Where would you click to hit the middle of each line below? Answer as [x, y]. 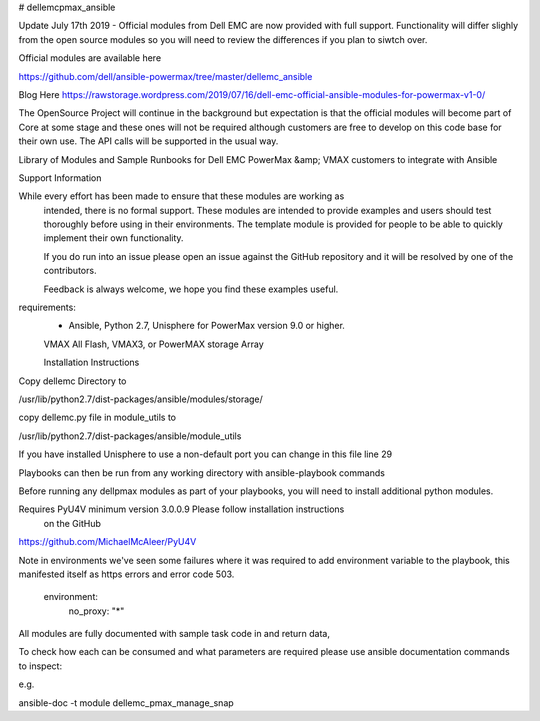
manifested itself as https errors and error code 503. [126, 574]
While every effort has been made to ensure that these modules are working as [181, 196]
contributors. [70, 271]
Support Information [60, 177]
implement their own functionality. [113, 238]
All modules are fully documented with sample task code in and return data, [174, 634]
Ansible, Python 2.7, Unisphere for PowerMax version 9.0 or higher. [206, 326]
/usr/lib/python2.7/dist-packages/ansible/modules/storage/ [141, 399]
